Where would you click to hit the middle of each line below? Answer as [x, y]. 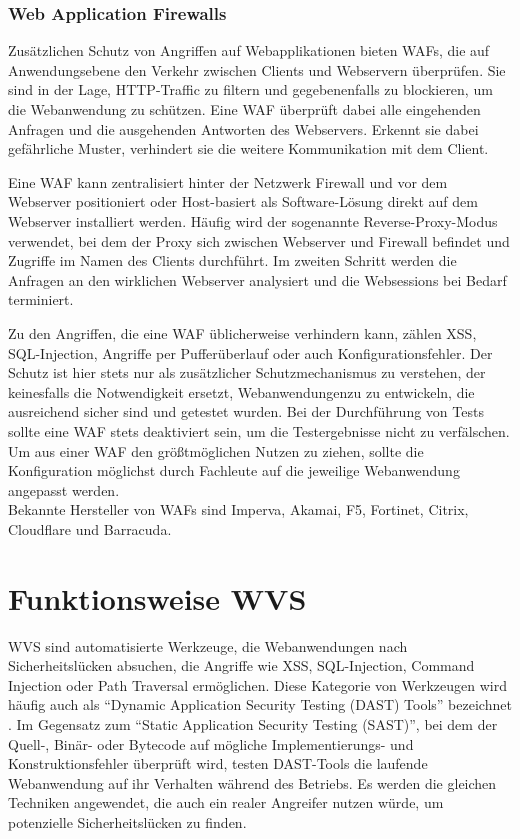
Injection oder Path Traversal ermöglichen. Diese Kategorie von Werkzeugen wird [257, 684]
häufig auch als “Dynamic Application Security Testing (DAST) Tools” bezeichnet [260, 704]
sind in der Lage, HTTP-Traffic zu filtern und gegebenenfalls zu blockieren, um [250, 89]
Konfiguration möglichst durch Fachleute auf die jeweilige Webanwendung [234, 470]
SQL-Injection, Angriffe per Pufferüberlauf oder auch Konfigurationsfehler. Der [250, 352]
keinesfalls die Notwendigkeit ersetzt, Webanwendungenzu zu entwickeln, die [241, 391]
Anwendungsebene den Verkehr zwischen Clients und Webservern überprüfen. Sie [257, 69]
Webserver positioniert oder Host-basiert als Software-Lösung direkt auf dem [243, 201]
